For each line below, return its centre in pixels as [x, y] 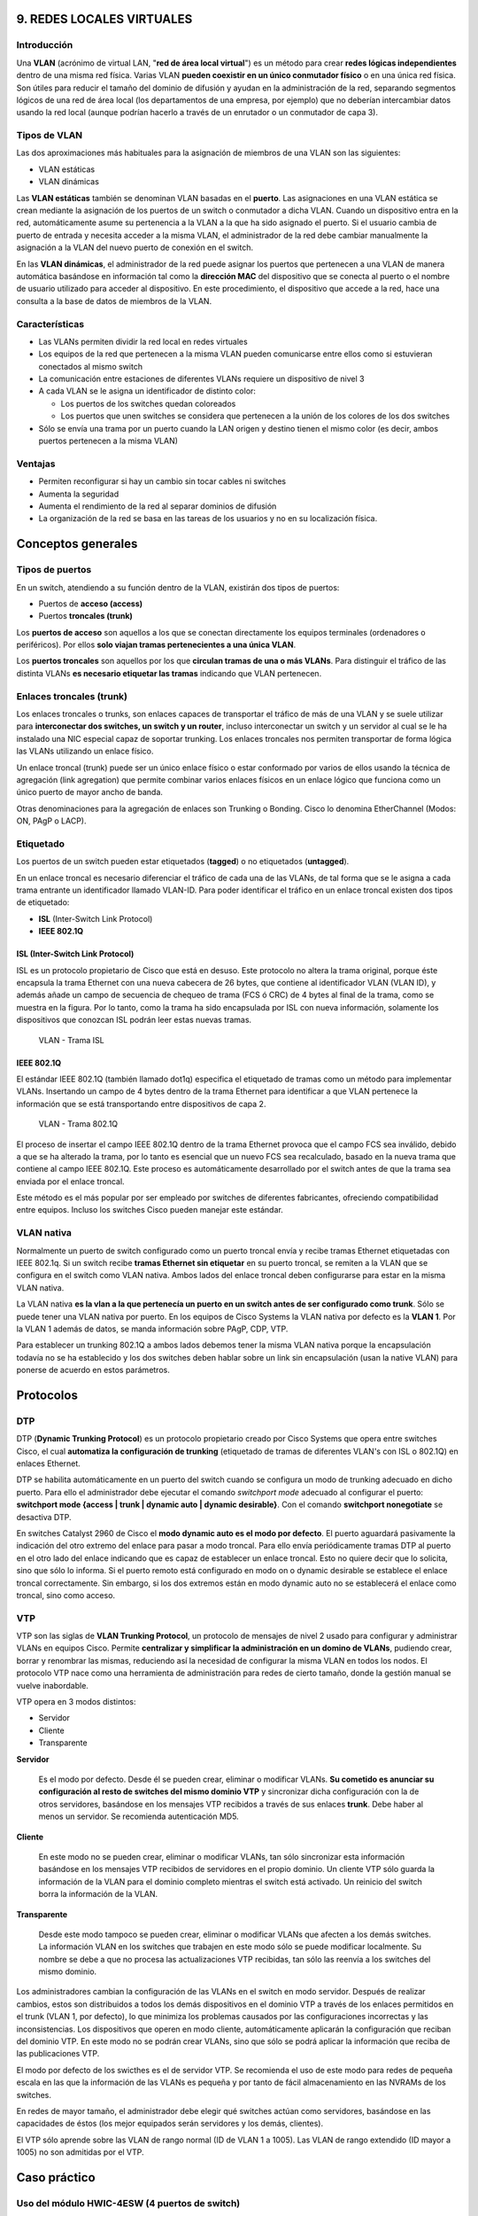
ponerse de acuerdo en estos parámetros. [93, 1370]
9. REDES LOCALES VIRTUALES [104, 19]
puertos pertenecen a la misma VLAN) [108, 441]
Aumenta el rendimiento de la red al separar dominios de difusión [158, 506]
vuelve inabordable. [52, 1685]
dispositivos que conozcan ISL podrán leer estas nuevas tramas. [134, 1020]
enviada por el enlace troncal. [70, 1181]
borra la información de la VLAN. [98, 1894]
